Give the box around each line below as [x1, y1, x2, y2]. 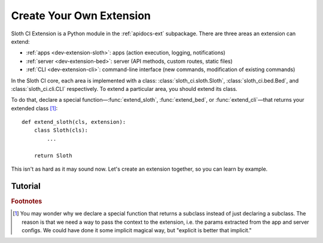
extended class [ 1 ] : [11, 105, 58, 112]
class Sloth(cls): [33, 127, 89, 134]
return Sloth [33, 152, 72, 159]
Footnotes [11, 197, 42, 205]
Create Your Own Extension [11, 9, 151, 22]
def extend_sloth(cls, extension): [22, 119, 126, 126]
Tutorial [11, 181, 41, 191]
